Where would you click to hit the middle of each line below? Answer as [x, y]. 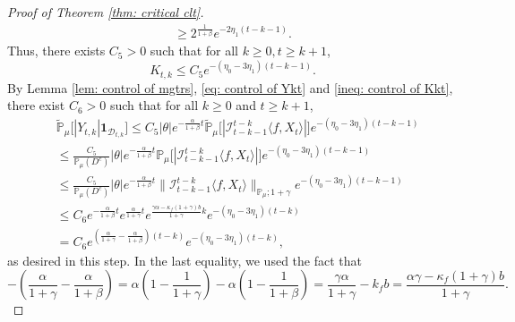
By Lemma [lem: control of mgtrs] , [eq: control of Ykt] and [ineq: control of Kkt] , [230, 87]
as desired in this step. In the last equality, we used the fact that [185, 260]
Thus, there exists [56, 51]
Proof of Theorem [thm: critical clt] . [106, 12]
